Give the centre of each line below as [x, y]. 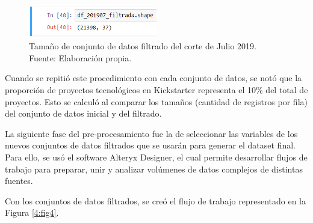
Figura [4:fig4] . [32, 212]
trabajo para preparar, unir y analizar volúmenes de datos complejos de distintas [154, 169]
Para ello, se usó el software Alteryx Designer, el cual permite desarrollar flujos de [156, 157]
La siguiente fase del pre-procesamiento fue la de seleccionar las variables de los [151, 133]
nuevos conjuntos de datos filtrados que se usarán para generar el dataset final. [150, 145]
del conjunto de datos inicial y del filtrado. [83, 113]
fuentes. [19, 181]
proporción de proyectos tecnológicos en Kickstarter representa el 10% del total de [156, 90]
